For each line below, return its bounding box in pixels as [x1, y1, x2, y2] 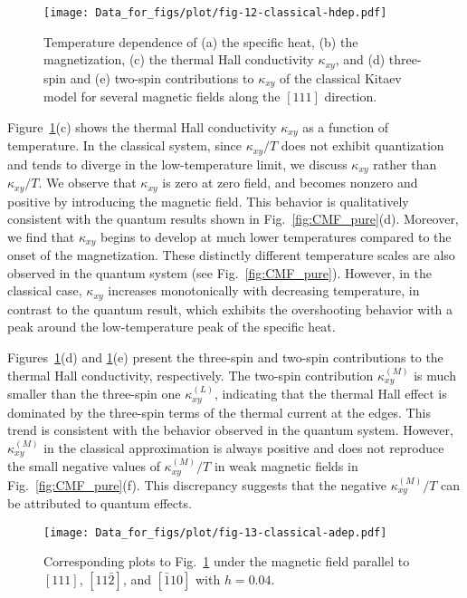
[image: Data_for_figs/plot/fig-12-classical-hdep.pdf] [43, 6, 387, 19]
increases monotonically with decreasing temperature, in [108, 281, 420, 300]
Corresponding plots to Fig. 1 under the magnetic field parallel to [43, 552, 410, 571]
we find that [7, 227, 75, 246]
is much [414, 365, 456, 384]
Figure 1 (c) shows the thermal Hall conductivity [7, 117, 277, 136]
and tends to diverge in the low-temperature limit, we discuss [7, 154, 348, 173]
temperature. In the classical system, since [7, 136, 243, 155]
